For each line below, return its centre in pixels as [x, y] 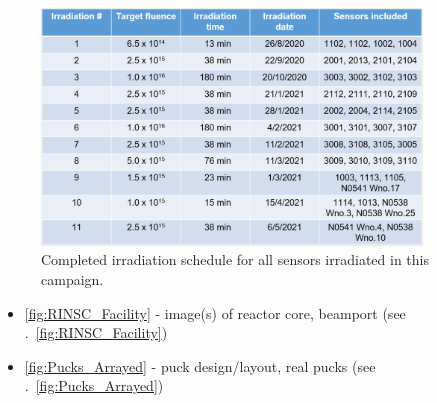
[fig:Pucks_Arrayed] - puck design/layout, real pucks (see [200, 365]
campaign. [72, 278]
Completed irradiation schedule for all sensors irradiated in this [235, 259]
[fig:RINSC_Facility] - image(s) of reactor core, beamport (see [215, 312]
